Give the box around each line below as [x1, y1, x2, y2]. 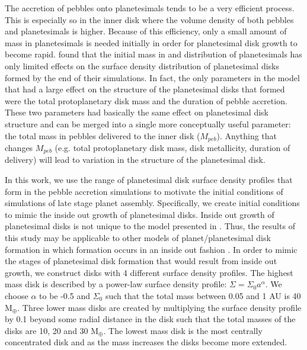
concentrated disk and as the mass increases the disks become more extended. [5, 336, 287, 348]
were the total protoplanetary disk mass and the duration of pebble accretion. [5, 94, 287, 107]
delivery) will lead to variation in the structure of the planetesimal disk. [5, 153, 266, 166]
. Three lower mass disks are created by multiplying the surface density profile [17, 301, 302, 313]
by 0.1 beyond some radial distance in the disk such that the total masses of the [5, 313, 296, 325]
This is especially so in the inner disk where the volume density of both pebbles [5, 13, 294, 25]
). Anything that [216, 129, 277, 142]
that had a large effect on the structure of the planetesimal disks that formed [5, 83, 285, 95]
